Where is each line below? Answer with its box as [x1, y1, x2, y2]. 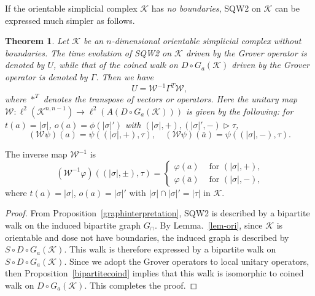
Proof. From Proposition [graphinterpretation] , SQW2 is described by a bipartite [5, 207, 310, 219]
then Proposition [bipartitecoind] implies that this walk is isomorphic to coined [5, 267, 304, 279]
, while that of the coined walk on [53, 58, 178, 71]
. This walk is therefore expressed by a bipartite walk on [64, 243, 276, 256]
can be [274, 2, 300, 14]
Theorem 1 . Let [5, 34, 69, 47]
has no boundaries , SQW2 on [151, 2, 261, 14]
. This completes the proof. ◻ [84, 279, 198, 291]
